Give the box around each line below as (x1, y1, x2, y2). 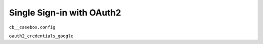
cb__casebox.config (9, 24, 56, 30)
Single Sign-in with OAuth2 (9, 7, 121, 18)
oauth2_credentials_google (9, 33, 74, 39)
